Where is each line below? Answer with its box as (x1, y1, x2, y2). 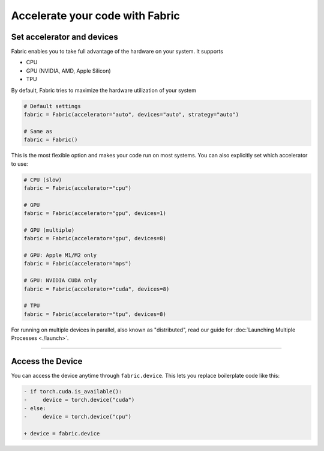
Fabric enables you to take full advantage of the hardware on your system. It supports (11, 48, 223, 55)
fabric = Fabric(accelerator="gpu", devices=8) (23, 235, 166, 242)
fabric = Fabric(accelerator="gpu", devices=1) (23, 210, 166, 217)
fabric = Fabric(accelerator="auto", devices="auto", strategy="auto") (23, 111, 239, 118)
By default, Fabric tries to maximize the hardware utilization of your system (11, 86, 196, 94)
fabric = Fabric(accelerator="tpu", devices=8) (23, 310, 166, 318)
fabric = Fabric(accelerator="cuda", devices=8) (23, 285, 170, 292)
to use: (11, 160, 28, 168)
